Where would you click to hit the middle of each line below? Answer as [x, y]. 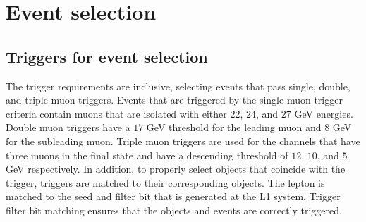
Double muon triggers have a [68, 127]
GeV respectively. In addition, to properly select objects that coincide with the [176, 169]
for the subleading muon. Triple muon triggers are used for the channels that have [183, 141]
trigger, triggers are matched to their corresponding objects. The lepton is [165, 182]
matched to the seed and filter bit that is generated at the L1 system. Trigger [173, 196]
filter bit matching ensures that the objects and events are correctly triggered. [174, 210]
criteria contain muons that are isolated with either [116, 113]
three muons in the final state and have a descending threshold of [147, 155]
